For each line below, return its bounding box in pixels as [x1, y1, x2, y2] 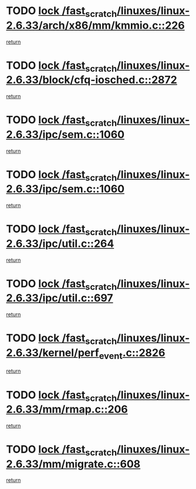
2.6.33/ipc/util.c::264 [6, 237, 114, 250]
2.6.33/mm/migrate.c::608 [6, 457, 141, 471]
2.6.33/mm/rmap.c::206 [6, 403, 128, 416]
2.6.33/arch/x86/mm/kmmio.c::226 [6, 19, 185, 32]
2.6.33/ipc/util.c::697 [6, 292, 113, 305]
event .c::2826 [99, 346, 165, 361]
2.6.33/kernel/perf [6, 346, 100, 359]
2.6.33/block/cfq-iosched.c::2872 [6, 73, 177, 86]
